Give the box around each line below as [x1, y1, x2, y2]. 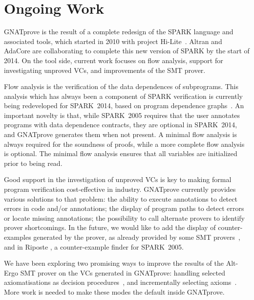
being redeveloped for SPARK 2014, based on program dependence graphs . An [4, 100, 244, 111]
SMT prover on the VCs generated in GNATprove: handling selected [20, 267, 225, 277]
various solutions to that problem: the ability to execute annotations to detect [4, 193, 237, 204]
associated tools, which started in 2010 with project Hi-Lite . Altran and [4, 36, 222, 46]
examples [4, 232, 31, 242]
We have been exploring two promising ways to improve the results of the [4, 258, 224, 268]
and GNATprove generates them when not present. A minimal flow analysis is [4, 129, 237, 139]
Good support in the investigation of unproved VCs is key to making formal [4, 174, 232, 185]
